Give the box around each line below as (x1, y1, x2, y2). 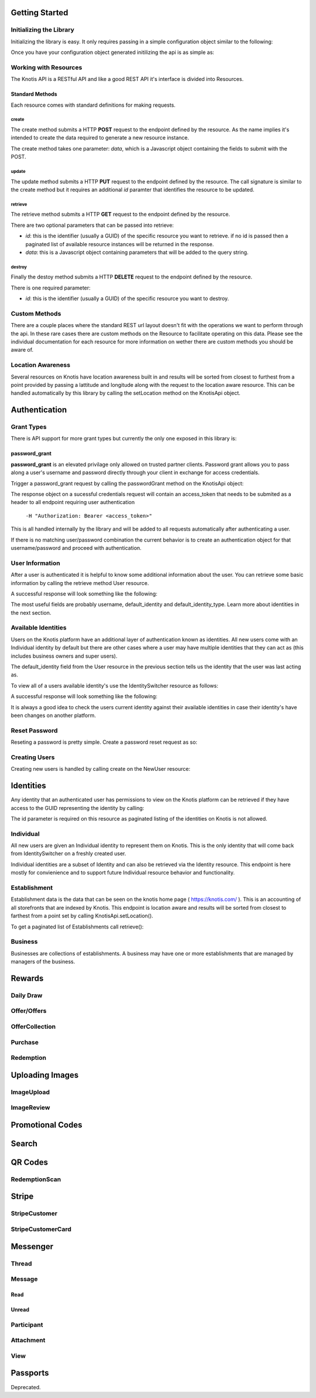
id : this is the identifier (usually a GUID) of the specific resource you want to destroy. (25, 295, 229, 302)
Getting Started (11, 8, 68, 18)
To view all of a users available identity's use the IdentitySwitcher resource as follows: (11, 682, 219, 689)
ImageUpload (11, 1088, 50, 1096)
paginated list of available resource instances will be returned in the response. (25, 240, 214, 247)
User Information (11, 559, 61, 567)
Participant (11, 1321, 43, 1329)
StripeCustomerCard (11, 1225, 71, 1233)
